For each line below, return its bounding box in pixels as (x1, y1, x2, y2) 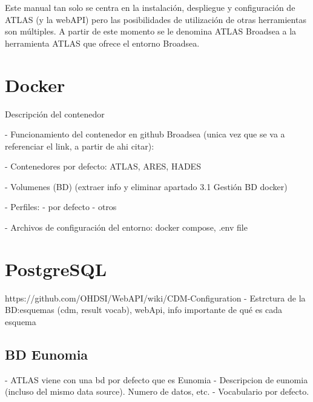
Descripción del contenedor (5, 107, 105, 120)
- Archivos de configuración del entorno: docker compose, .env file (5, 221, 248, 234)
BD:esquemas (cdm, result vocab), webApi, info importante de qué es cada (5, 303, 283, 316)
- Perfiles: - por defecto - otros (5, 200, 117, 213)
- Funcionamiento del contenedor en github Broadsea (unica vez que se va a (5, 128, 285, 140)
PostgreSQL (5, 256, 107, 281)
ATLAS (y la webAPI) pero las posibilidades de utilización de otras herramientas (5, 13, 306, 25)
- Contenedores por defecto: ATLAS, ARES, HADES (5, 160, 201, 173)
